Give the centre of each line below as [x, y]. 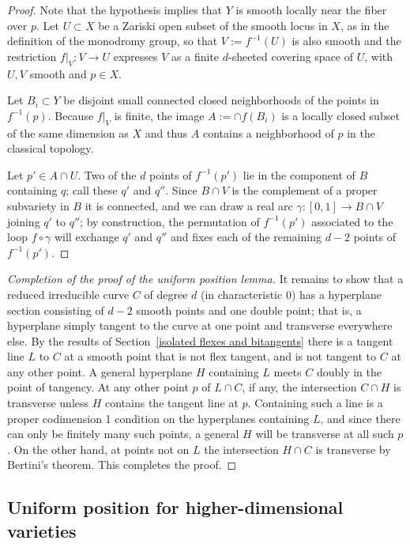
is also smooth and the [346, 41]
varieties [42, 530]
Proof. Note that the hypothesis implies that [115, 9]
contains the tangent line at [172, 403]
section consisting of [56, 310]
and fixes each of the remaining [246, 237]
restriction [32, 56]
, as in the [365, 25]
